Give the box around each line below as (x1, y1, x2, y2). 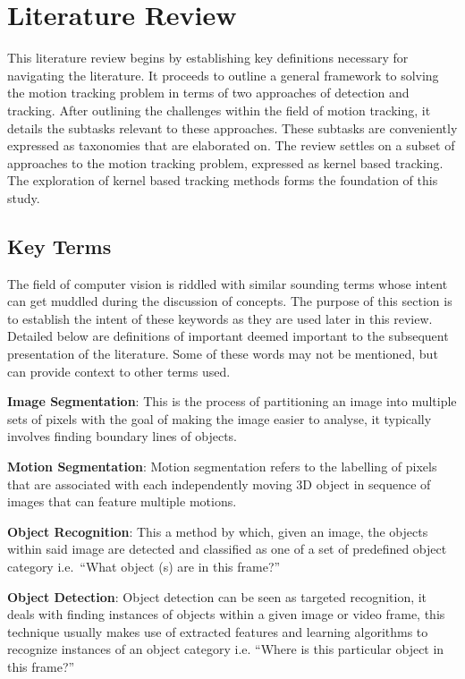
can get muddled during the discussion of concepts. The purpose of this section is (7, 292, 452, 310)
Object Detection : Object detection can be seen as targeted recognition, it (7, 587, 427, 606)
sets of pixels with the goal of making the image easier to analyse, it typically (7, 409, 432, 428)
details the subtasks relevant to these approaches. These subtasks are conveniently (7, 118, 458, 137)
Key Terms (7, 232, 112, 259)
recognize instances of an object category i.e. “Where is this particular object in (7, 640, 444, 658)
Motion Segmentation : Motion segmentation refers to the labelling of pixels (7, 457, 437, 476)
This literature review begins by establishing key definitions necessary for (7, 48, 409, 67)
